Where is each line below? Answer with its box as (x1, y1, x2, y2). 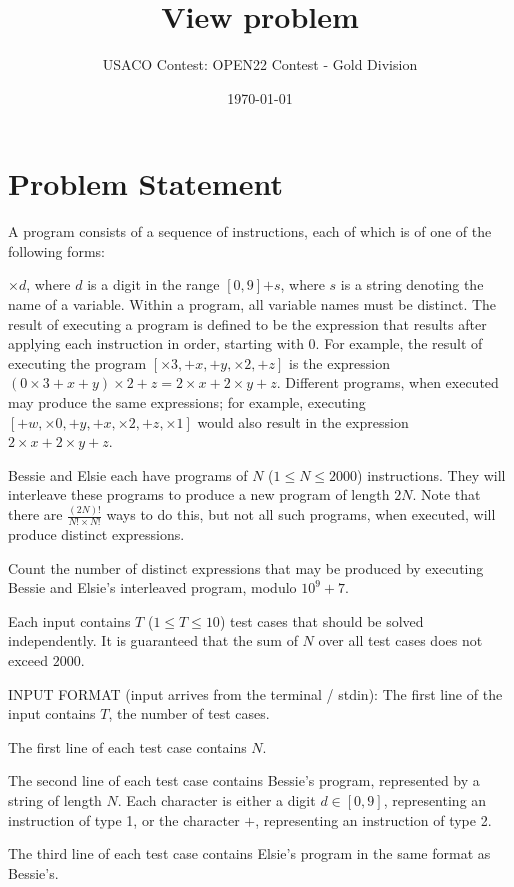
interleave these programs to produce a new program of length (8, 484, 390, 505)
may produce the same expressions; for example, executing (8, 392, 366, 412)
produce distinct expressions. (8, 524, 185, 545)
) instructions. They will (357, 464, 506, 485)
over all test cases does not (318, 630, 483, 651)
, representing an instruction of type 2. (255, 809, 492, 830)
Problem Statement (8, 163, 283, 204)
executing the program (8, 352, 147, 373)
